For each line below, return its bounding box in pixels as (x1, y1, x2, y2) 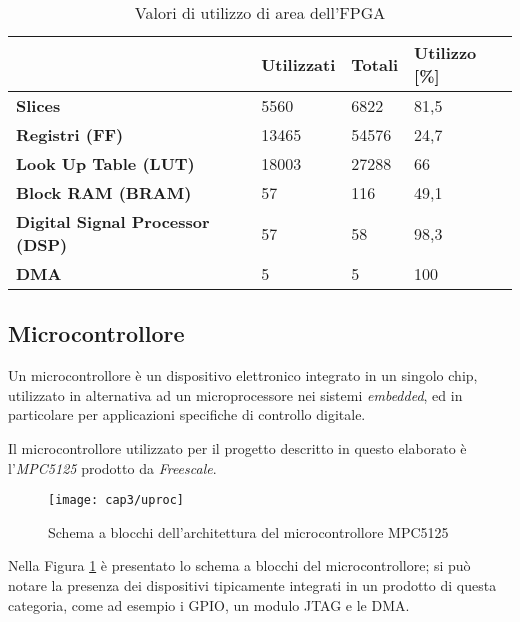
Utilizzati (261, 52, 336, 76)
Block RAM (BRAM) (16, 181, 192, 204)
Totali (351, 52, 399, 76)
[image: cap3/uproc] (48, 493, 185, 508)
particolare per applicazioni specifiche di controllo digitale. (8, 404, 366, 425)
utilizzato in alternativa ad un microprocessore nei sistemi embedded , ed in (8, 384, 463, 405)
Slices (16, 94, 61, 117)
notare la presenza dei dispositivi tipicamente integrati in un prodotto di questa (8, 575, 497, 596)
